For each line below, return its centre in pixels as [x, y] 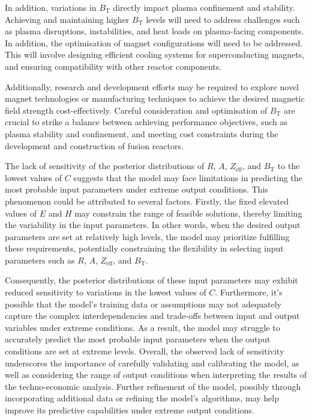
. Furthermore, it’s [249, 292]
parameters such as [40, 260]
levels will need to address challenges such [223, 19]
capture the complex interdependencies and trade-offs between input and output [152, 316]
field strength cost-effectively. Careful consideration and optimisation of [136, 110]
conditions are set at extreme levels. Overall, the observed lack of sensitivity [145, 351]
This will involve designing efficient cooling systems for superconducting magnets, [155, 54]
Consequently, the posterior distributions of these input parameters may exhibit [151, 280]
